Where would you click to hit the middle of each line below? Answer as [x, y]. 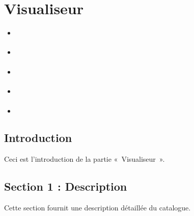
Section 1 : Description [66, 186]
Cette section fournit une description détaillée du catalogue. [98, 208]
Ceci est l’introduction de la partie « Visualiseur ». [85, 159]
